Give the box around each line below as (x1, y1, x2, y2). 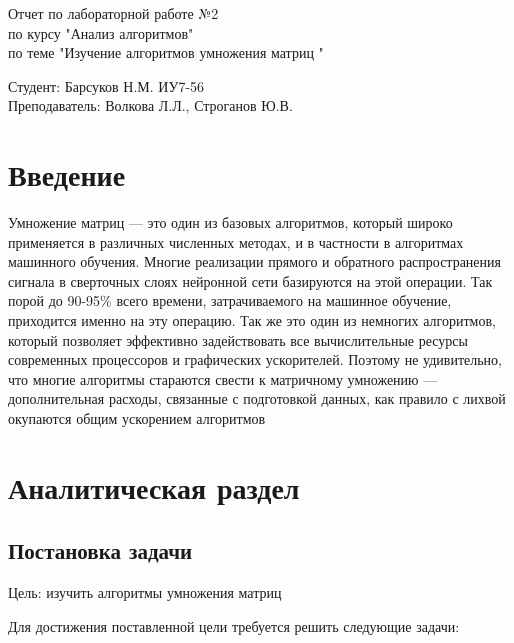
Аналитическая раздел (8, 466, 300, 507)
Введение (8, 154, 126, 195)
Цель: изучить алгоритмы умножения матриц (8, 582, 282, 603)
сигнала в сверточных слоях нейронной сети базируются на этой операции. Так (8, 270, 493, 291)
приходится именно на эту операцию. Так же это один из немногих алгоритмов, (8, 310, 496, 331)
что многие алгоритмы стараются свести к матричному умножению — (8, 368, 438, 389)
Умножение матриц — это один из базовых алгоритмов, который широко (8, 212, 453, 233)
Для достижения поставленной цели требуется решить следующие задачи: (8, 615, 460, 636)
